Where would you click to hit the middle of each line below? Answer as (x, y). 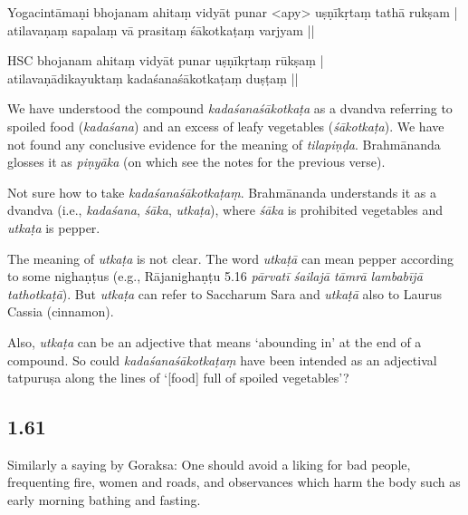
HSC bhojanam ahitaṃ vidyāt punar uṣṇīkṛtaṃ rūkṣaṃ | (166, 60)
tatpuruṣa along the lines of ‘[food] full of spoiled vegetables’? (178, 378)
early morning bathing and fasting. (104, 500)
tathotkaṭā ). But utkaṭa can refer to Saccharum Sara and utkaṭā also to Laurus (225, 293)
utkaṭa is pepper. (54, 227)
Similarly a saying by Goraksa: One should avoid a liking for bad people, (209, 464)
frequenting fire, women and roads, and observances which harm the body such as (234, 482)
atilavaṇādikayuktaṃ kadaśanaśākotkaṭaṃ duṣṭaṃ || (153, 78)
